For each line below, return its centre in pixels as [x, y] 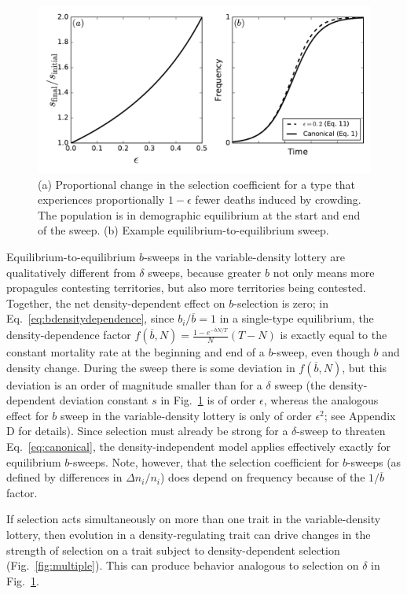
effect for [27, 415]
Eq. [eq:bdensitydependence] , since [90, 318]
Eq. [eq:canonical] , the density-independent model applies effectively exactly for [198, 446]
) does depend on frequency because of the [263, 477]
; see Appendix [360, 415]
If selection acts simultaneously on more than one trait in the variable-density [194, 519]
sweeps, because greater [205, 272]
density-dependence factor [69, 335]
